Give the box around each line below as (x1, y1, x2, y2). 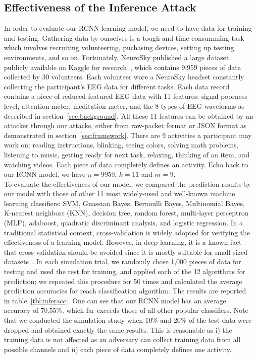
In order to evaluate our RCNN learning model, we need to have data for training (4, 23, 252, 33)
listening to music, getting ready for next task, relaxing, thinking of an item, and (4, 149, 250, 159)
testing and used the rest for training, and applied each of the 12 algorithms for (4, 266, 246, 277)
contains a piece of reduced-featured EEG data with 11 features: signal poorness (4, 91, 248, 101)
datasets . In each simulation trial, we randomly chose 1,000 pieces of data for (4, 256, 241, 267)
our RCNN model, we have (4, 169, 86, 179)
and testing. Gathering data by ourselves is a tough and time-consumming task (4, 32, 244, 43)
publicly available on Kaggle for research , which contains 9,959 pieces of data (4, 62, 241, 72)
